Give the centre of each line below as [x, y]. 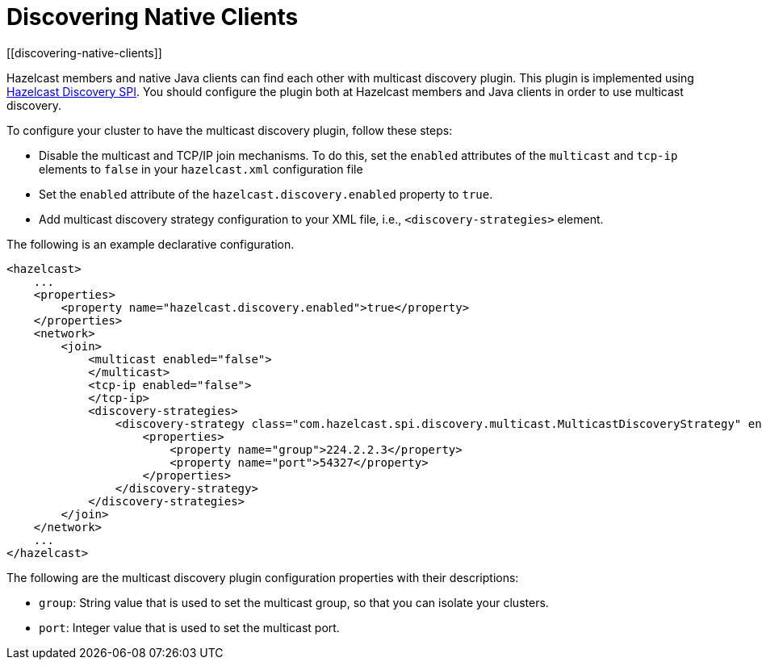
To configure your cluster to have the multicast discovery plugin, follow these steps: [230, 130]
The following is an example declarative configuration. [151, 244]
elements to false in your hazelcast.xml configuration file [201, 169]
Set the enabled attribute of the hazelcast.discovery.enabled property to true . [266, 194]
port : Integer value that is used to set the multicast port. [189, 627]
